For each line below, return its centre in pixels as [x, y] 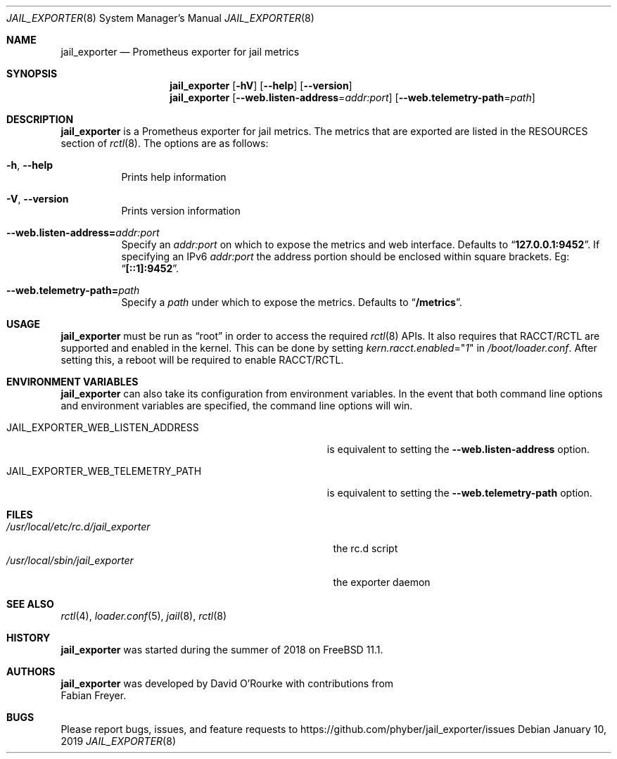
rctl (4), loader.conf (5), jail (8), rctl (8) [144, 616]
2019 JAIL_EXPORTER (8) [118, 741]
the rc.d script [365, 548]
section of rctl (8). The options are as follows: [165, 143]
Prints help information [174, 177]
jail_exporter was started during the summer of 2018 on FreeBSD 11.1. [222, 650]
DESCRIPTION [40, 119]
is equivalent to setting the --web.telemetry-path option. [459, 493]
